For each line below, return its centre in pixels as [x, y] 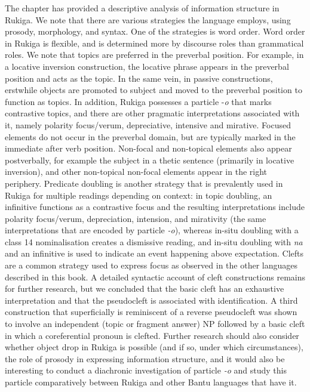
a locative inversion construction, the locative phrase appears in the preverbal [147, 66]
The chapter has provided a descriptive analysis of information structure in [142, 8]
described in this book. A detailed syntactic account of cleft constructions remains [155, 277]
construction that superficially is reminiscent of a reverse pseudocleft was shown [151, 312]
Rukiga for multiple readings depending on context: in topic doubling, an [139, 195]
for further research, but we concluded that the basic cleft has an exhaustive [145, 288]
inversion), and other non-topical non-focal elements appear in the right [136, 172]
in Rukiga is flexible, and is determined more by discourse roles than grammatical [154, 43]
